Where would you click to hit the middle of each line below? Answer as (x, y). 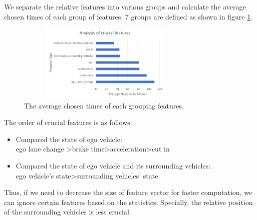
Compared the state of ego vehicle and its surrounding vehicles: (113, 165)
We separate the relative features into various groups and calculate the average (125, 6)
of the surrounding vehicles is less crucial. (68, 212)
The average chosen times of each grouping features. (104, 105)
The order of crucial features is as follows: (68, 122)
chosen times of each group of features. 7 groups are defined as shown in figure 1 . (128, 16)
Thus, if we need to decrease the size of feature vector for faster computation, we (128, 192)
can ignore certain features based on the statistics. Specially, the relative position (128, 202)
